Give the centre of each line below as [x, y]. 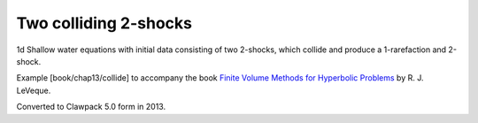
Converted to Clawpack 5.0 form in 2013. [91, 107]
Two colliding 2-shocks [104, 23]
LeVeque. [34, 90]
